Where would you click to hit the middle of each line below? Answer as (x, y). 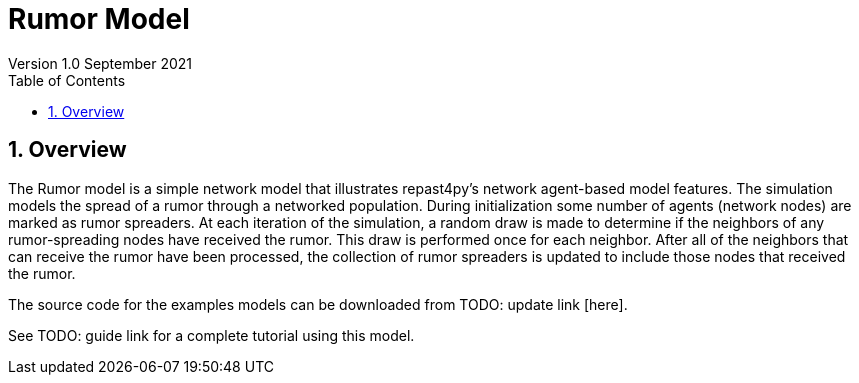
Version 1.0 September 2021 (100, 63)
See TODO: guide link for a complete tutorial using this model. (211, 335)
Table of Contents (67, 80)
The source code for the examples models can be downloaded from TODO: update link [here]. (318, 304)
